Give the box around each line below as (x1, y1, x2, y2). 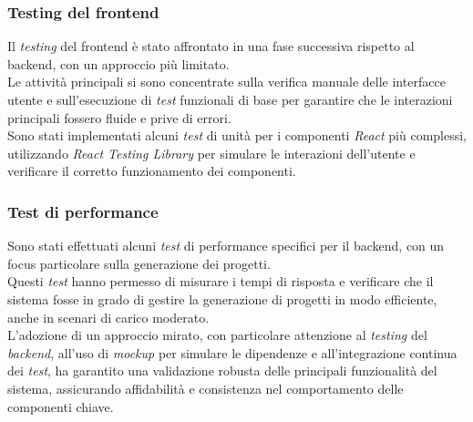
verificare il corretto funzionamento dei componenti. (7, 161, 296, 180)
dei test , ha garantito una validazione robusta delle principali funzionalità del (7, 361, 437, 380)
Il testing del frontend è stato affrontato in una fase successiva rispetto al (7, 36, 415, 56)
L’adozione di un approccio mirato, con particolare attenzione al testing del (7, 325, 427, 345)
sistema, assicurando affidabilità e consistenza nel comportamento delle (7, 378, 404, 397)
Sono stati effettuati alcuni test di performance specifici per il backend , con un (7, 236, 445, 255)
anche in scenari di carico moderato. (7, 307, 210, 326)
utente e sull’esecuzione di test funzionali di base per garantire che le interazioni (7, 90, 453, 108)
